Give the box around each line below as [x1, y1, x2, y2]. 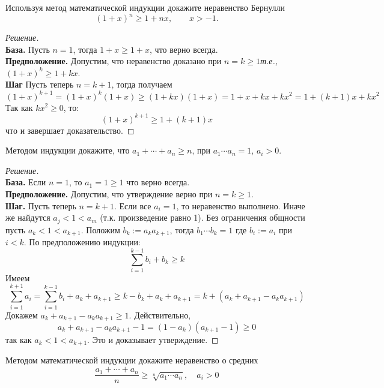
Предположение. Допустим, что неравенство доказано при [5, 55, 222, 67]
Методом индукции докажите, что [5, 144, 130, 157]
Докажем [5, 308, 38, 321]
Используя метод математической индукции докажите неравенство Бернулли [5, 1, 285, 13]
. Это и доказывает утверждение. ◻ [87, 333, 219, 346]
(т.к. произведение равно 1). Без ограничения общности [100, 211, 305, 224]
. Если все [114, 199, 151, 212]
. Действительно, [129, 308, 191, 321]
